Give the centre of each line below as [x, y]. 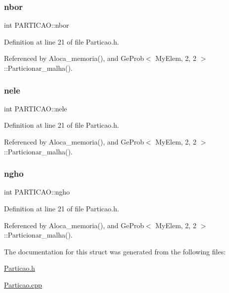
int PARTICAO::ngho [37, 192]
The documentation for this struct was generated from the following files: [115, 251]
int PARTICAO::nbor [37, 25]
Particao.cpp [23, 284]
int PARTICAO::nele [36, 108]
